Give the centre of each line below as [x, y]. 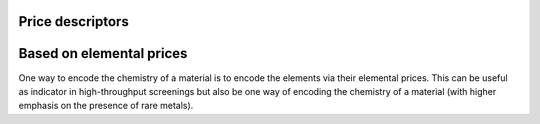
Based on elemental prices [103, 53]
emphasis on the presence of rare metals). [106, 106]
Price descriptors [73, 21]
